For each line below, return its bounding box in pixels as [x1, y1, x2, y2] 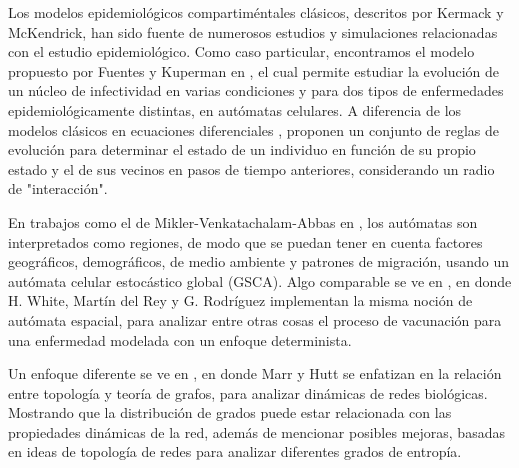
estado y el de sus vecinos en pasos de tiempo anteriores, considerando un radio [8, 158, 495, 179]
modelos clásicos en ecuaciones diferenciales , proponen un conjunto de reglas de [8, 119, 499, 140]
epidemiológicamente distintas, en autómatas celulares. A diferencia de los [8, 99, 462, 120]
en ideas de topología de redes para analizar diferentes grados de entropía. [8, 441, 462, 462]
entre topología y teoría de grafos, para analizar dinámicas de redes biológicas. [8, 382, 488, 403]
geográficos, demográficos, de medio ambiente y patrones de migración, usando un [8, 251, 509, 272]
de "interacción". [8, 178, 108, 199]
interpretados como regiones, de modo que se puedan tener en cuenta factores [8, 231, 483, 252]
